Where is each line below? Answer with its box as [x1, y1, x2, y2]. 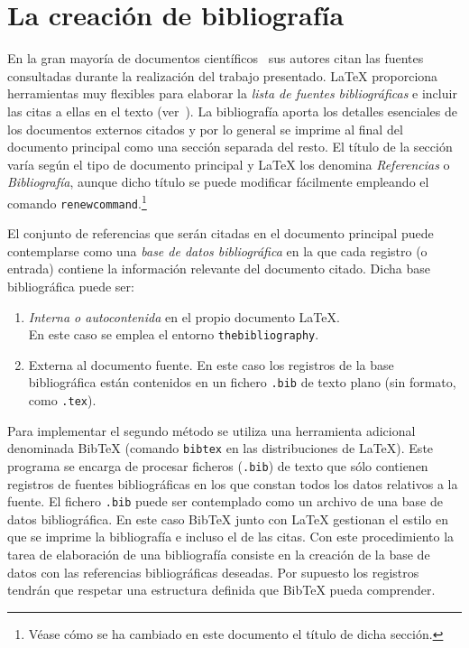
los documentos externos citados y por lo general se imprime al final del [7, 119, 403, 138]
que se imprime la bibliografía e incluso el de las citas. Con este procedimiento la [7, 527, 455, 546]
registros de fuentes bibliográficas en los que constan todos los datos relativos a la [7, 474, 458, 493]
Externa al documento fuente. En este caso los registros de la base [28, 355, 394, 374]
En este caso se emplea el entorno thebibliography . [28, 325, 319, 344]
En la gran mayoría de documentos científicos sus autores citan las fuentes [7, 49, 424, 68]
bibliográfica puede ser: [7, 276, 134, 295]
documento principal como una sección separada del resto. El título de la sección [7, 137, 453, 156]
